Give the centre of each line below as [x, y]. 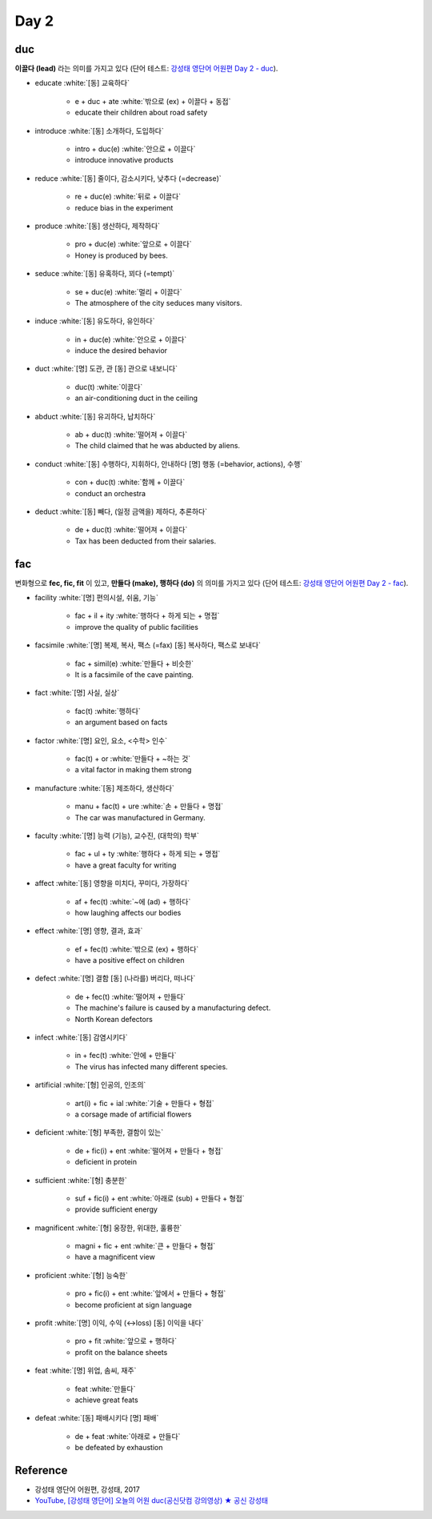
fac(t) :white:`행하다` [108, 711]
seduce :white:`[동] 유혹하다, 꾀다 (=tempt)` [105, 274]
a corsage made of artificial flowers [133, 1114]
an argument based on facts [121, 722]
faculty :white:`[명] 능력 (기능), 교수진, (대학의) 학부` [117, 836]
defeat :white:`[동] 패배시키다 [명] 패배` [97, 1418]
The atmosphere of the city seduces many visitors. [159, 303]
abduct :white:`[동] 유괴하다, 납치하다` [95, 416]
